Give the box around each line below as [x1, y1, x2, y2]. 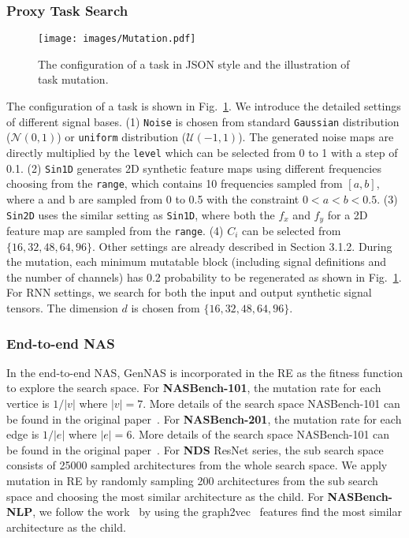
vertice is [6, 395, 50, 412]
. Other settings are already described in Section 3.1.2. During [91, 237, 392, 254]
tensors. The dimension [6, 300, 118, 316]
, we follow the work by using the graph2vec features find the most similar [32, 503, 402, 520]
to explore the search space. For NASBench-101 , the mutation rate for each [6, 379, 381, 396]
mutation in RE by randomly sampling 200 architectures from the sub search [6, 472, 378, 488]
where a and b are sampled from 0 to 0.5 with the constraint [6, 190, 299, 207]
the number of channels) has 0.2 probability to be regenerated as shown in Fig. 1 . [6, 268, 402, 285]
